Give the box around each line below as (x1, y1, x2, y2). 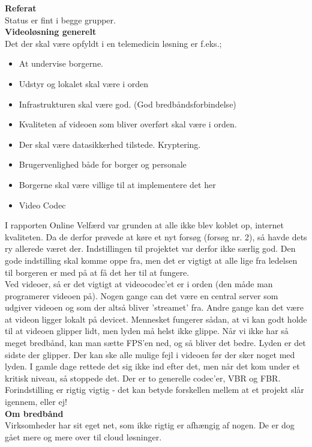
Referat (5, 2, 37, 14)
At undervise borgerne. (19, 57, 104, 70)
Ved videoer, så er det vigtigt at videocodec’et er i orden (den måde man (5, 278, 273, 290)
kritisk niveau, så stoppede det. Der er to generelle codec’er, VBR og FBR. (5, 371, 281, 384)
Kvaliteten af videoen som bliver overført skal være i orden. (19, 118, 237, 130)
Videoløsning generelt (5, 25, 97, 38)
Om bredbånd (5, 407, 64, 419)
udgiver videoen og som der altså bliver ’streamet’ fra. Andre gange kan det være (5, 301, 304, 314)
